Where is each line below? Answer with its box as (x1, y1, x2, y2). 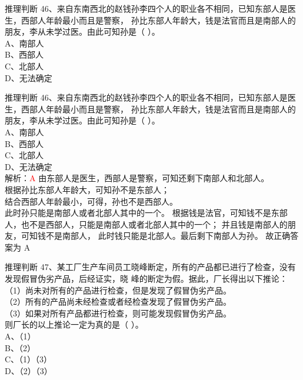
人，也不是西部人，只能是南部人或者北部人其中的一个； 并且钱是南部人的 (5, 218, 288, 230)
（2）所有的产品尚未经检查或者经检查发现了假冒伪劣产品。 (5, 295, 231, 308)
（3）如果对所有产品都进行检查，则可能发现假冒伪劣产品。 (5, 306, 231, 319)
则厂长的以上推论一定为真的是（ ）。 (5, 318, 144, 331)
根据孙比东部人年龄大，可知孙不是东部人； (5, 183, 169, 195)
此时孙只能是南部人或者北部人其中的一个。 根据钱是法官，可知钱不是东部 (5, 206, 288, 219)
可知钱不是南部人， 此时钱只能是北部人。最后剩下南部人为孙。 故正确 (21, 229, 291, 242)
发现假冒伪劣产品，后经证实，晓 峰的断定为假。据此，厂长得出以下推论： (5, 272, 288, 285)
